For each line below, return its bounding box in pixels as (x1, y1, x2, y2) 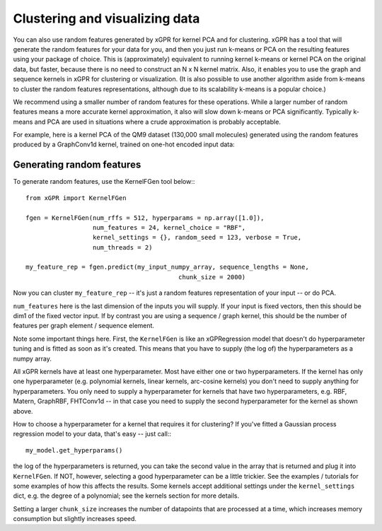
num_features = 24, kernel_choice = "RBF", (92, 223, 246, 231)
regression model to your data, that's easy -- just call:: (13, 430, 172, 438)
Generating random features (13, 159, 141, 171)
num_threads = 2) (92, 243, 153, 251)
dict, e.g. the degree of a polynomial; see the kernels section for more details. (13, 491, 240, 500)
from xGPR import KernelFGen (25, 194, 127, 202)
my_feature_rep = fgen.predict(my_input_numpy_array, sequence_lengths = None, (25, 263, 309, 272)
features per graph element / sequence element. (13, 322, 155, 330)
